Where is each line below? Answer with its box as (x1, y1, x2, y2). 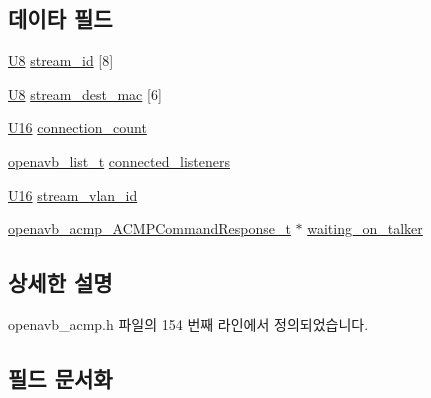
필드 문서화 (8, 362, 113, 393)
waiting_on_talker (307, 218, 423, 239)
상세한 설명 (8, 267, 113, 298)
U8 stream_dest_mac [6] (8, 83, 162, 104)
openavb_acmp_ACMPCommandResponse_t (8, 218, 291, 239)
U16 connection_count (8, 117, 147, 138)
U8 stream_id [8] (8, 50, 114, 71)
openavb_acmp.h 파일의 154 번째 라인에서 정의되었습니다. (8, 313, 369, 334)
